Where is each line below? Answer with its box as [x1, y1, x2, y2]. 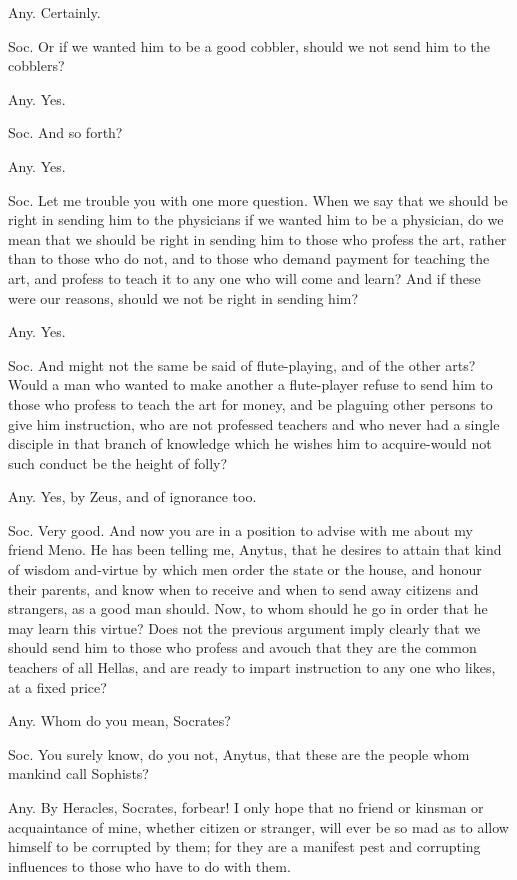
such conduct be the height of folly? [8, 452, 228, 473]
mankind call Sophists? [8, 763, 149, 784]
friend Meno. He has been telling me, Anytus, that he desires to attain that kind [8, 539, 502, 560]
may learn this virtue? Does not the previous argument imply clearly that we [8, 617, 481, 638]
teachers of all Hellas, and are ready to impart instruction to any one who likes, [8, 657, 496, 678]
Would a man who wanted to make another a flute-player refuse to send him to [8, 374, 493, 395]
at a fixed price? [8, 676, 107, 697]
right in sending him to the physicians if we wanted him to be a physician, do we [8, 209, 504, 230]
